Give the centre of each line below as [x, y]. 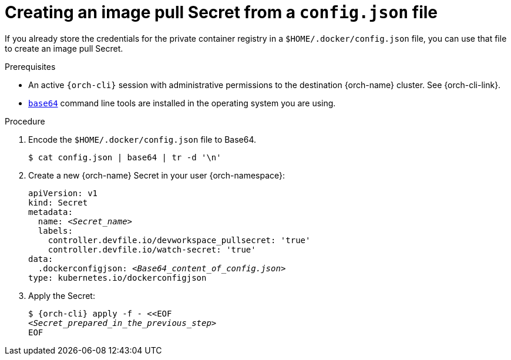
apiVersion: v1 [63, 193]
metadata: [51, 212]
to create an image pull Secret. [64, 48]
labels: [55, 231]
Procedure [25, 121]
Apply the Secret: [62, 295]
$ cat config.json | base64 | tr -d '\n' [125, 157]
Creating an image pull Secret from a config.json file [221, 12]
